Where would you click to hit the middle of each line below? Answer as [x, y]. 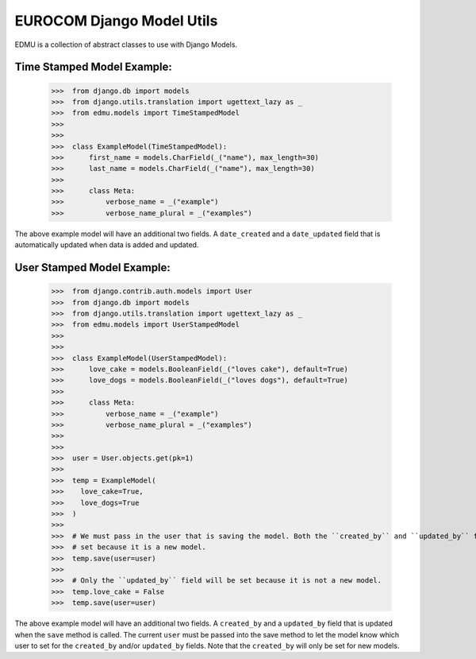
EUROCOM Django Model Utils [116, 21]
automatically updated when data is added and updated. [107, 245]
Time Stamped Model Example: [93, 67]
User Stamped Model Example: [92, 267]
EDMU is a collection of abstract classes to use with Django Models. [126, 45]
